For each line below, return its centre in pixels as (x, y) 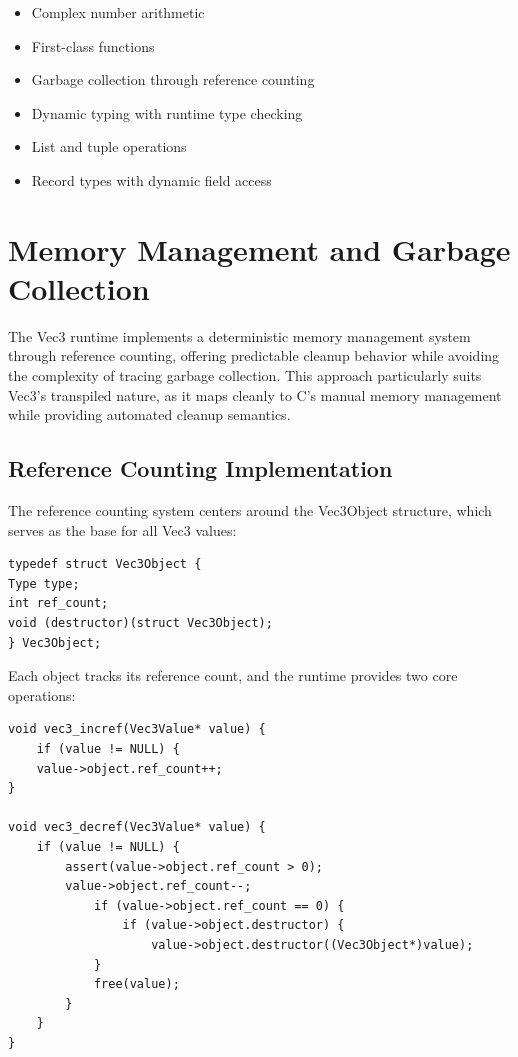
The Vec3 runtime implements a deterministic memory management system (239, 335)
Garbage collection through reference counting (173, 79)
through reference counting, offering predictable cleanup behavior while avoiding (254, 355)
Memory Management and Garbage (259, 248)
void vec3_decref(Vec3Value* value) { (137, 827)
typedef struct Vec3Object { (105, 564)
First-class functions (93, 45)
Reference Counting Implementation (200, 468)
